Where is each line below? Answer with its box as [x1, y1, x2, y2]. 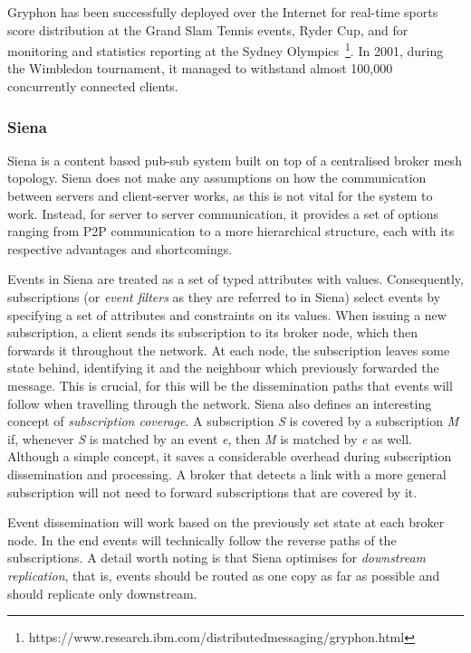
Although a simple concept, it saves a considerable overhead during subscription [7, 447, 452, 466]
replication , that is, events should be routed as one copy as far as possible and [7, 565, 440, 584]
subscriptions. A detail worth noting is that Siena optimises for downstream [7, 548, 427, 567]
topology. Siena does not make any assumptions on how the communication [7, 168, 427, 187]
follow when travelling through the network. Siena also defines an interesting [7, 393, 432, 412]
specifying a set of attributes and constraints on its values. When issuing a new [7, 305, 447, 324]
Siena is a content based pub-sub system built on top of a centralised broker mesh [7, 150, 462, 169]
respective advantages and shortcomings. [7, 239, 233, 258]
